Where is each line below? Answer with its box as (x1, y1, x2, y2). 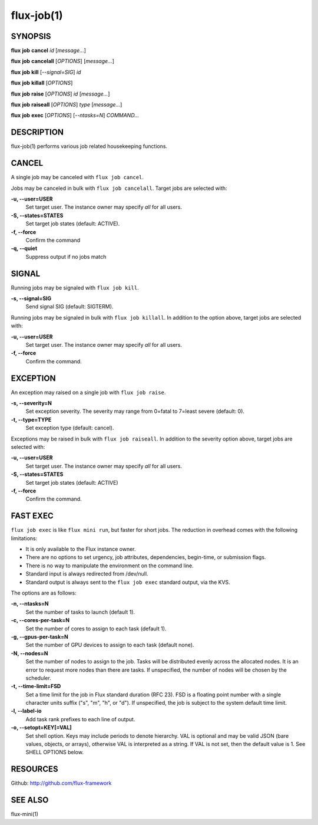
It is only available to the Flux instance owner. (25, 545, 136, 553)
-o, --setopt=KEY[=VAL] (11, 724, 72, 731)
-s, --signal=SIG (11, 295, 52, 302)
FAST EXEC (11, 511, 54, 521)
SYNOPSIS (11, 31, 51, 41)
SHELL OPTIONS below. (25, 749, 84, 756)
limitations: (11, 534, 38, 542)
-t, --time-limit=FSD (11, 683, 61, 690)
